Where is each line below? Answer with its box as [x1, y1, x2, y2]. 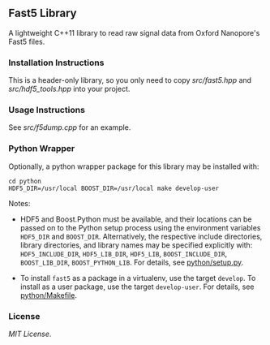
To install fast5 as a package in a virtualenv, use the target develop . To [19, 273, 256, 282]
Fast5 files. [8, 37, 45, 46]
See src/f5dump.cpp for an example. [8, 123, 131, 132]
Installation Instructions [8, 57, 105, 68]
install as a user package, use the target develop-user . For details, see [19, 282, 255, 291]
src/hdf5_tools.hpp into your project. [8, 84, 131, 94]
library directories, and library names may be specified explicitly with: [19, 239, 253, 250]
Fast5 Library [8, 6, 77, 20]
